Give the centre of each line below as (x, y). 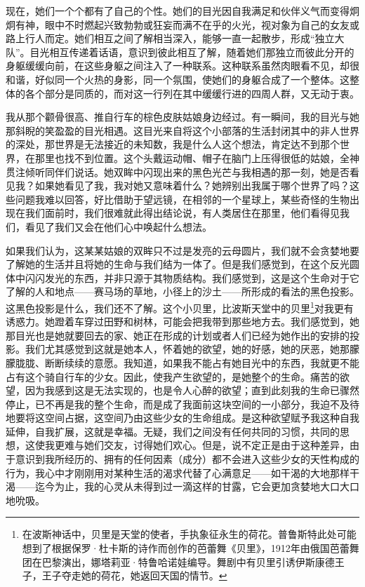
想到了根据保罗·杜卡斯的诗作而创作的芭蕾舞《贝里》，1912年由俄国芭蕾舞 (191, 548)
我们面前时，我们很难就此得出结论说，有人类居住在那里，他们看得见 (182, 213)
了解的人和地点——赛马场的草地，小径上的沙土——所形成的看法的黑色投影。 (182, 291)
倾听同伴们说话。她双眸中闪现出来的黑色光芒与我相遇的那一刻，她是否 (187, 171)
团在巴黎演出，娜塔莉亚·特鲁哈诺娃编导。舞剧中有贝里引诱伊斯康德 (178, 561)
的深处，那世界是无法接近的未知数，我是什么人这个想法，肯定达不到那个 (173, 144)
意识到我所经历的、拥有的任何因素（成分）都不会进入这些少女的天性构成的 (187, 459)
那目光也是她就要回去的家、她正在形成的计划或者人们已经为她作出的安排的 (178, 335)
